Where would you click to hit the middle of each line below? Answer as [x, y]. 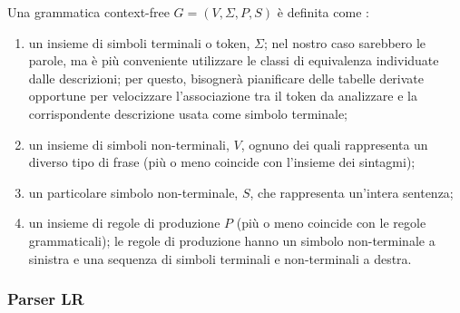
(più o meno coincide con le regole [331, 223]
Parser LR [46, 299]
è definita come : [323, 12]
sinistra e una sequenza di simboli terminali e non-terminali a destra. [220, 258]
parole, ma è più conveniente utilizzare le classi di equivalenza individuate [234, 60]
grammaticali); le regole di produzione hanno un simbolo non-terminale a [232, 240]
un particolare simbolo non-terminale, [133, 192]
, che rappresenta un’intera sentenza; [352, 192]
